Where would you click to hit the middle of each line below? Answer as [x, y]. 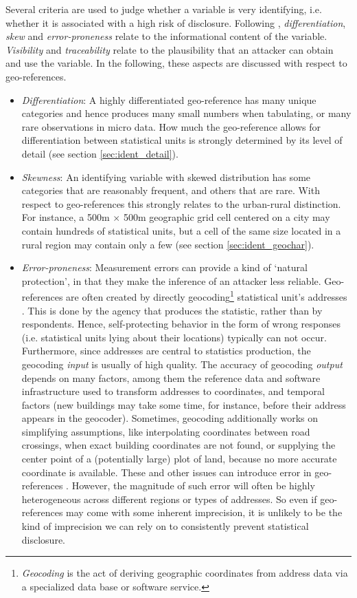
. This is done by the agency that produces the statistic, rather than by [172, 310]
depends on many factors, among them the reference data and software [171, 377]
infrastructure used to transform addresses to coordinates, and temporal [173, 391]
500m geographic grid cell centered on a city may [227, 217]
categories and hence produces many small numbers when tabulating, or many [186, 113]
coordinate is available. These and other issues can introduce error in [166, 472]
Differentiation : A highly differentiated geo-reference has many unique [169, 99]
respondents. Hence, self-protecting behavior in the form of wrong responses [181, 324]
